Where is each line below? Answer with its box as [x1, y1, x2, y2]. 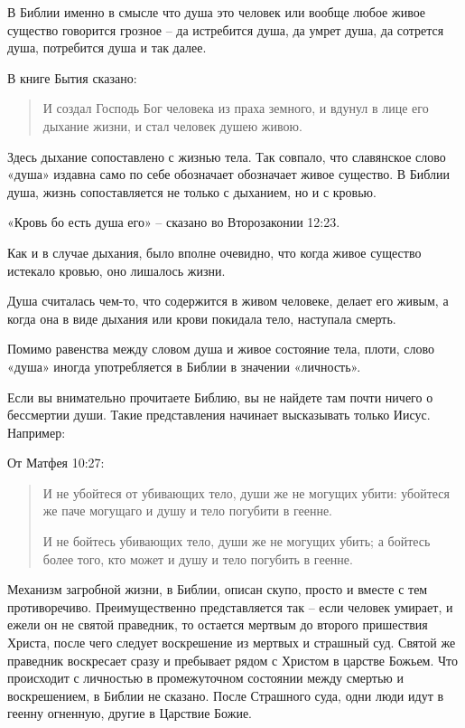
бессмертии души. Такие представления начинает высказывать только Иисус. [7, 405, 431, 424]
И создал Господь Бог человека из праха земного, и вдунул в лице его [42, 99, 429, 118]
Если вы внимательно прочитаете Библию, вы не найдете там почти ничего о [7, 387, 433, 406]
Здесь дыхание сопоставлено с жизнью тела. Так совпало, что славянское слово [7, 147, 446, 165]
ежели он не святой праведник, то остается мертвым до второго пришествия [7, 615, 428, 634]
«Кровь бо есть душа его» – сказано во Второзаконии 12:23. [7, 213, 340, 232]
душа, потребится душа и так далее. [7, 38, 207, 57]
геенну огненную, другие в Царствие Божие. [7, 704, 252, 723]
